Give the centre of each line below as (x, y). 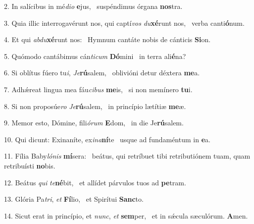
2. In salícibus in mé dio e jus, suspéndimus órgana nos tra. (93, 6)
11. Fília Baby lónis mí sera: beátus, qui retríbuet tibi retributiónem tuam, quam (127, 156)
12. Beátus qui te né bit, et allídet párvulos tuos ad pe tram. (95, 182)
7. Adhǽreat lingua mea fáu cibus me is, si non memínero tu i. (98, 89)
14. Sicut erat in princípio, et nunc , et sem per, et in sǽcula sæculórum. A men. (126, 215)
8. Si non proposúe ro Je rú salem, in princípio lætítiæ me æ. (95, 106)
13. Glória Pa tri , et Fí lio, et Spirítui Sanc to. (74, 199)
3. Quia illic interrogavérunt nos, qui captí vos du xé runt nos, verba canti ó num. (124, 23)
